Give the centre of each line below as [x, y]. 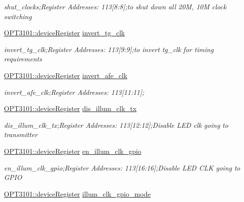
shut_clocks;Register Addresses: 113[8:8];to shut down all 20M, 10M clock [115, 6]
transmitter [21, 134]
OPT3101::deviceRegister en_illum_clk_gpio [73, 151]
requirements [23, 59]
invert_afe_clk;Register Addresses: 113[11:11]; [74, 92]
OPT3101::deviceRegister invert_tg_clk [65, 33]
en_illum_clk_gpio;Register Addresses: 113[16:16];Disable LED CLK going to [122, 167]
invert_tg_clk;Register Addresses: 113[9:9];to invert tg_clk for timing [109, 49]
